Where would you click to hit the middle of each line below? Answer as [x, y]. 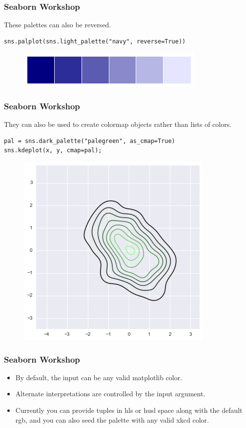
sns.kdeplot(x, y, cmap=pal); [53, 151]
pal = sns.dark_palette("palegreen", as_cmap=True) [90, 141]
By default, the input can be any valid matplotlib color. [99, 377]
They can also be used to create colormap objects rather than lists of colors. [118, 124]
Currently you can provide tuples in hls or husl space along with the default [129, 410]
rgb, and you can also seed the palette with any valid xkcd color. [112, 419]
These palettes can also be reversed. [58, 25]
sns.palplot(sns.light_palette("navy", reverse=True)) [95, 41]
